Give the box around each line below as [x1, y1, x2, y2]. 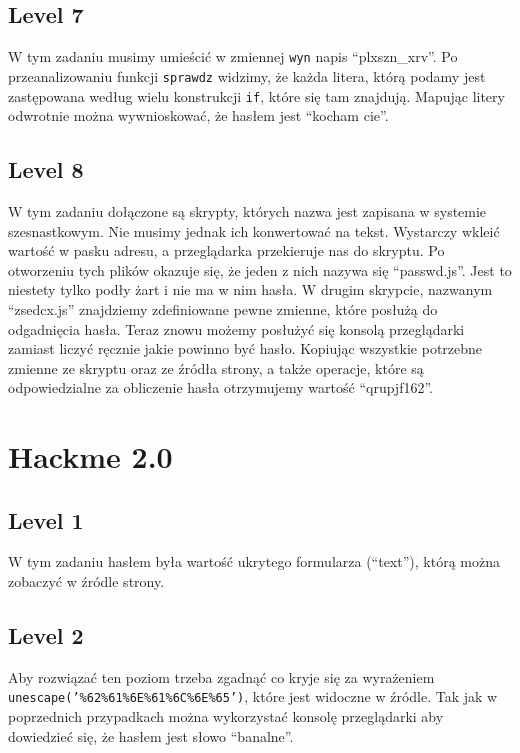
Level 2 [8, 620, 84, 651]
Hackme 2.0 [8, 436, 173, 477]
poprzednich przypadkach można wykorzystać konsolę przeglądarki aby [8, 706, 444, 727]
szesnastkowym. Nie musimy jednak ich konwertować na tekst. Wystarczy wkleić [8, 220, 500, 241]
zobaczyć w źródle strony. [8, 571, 165, 592]
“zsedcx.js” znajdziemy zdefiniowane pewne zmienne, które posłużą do [8, 298, 438, 319]
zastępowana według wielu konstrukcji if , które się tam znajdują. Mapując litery [8, 85, 505, 106]
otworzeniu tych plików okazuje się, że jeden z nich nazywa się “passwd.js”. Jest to [8, 259, 512, 280]
